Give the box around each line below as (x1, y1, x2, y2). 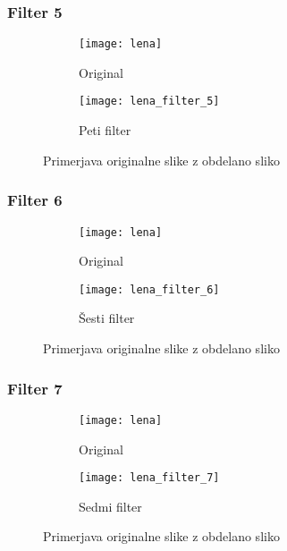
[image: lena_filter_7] (79, 471, 220, 485)
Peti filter (79, 121, 131, 140)
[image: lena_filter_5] (79, 95, 220, 108)
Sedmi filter (79, 496, 142, 515)
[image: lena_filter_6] (79, 283, 220, 296)
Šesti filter (79, 309, 135, 327)
